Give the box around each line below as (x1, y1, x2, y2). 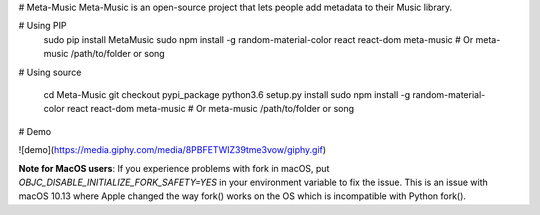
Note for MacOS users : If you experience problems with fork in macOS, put (18, 162, 330, 174)
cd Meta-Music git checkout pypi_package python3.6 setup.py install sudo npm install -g (43, 88, 411, 100)
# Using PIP (18, 20, 67, 32)
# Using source (18, 66, 82, 78)
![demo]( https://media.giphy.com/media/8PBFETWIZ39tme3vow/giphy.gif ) (18, 144, 327, 156)
